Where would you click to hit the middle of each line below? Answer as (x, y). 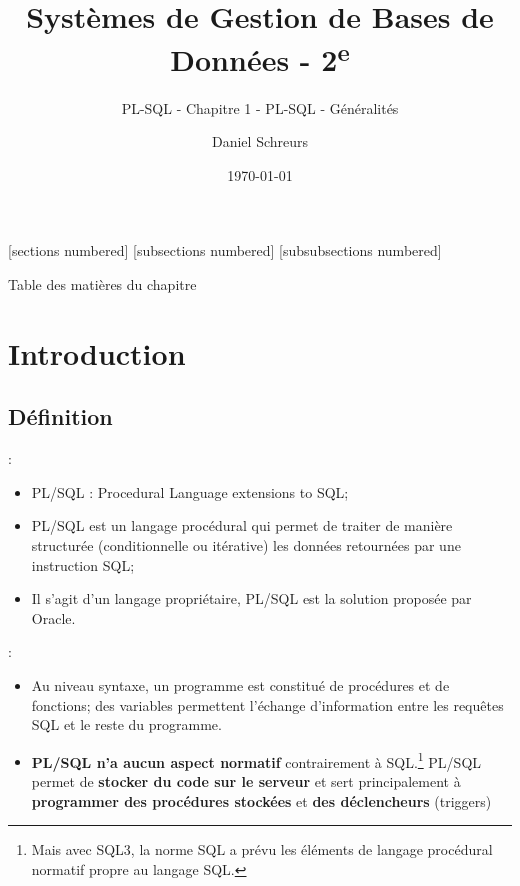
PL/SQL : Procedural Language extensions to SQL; (190, 491)
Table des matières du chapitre (102, 284)
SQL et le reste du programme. (126, 724)
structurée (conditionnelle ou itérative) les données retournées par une (246, 544)
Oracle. (53, 617)
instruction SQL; (83, 564)
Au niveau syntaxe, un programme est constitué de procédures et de (240, 684)
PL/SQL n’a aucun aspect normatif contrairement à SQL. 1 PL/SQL (256, 760)
